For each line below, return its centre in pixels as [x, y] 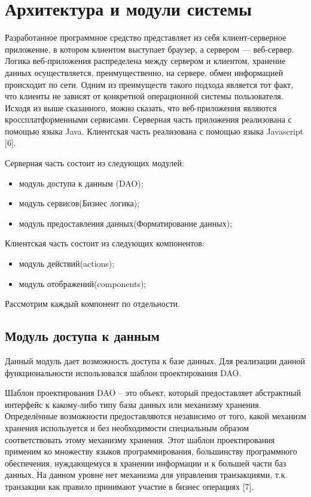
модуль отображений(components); [83, 283]
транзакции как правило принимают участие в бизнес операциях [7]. [129, 486]
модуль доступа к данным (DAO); [81, 183]
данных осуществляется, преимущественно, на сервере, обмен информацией [144, 72]
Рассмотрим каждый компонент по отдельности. [92, 304]
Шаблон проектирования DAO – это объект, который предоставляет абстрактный [153, 393]
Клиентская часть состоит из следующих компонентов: [105, 243]
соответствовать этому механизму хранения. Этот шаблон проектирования [140, 439]
